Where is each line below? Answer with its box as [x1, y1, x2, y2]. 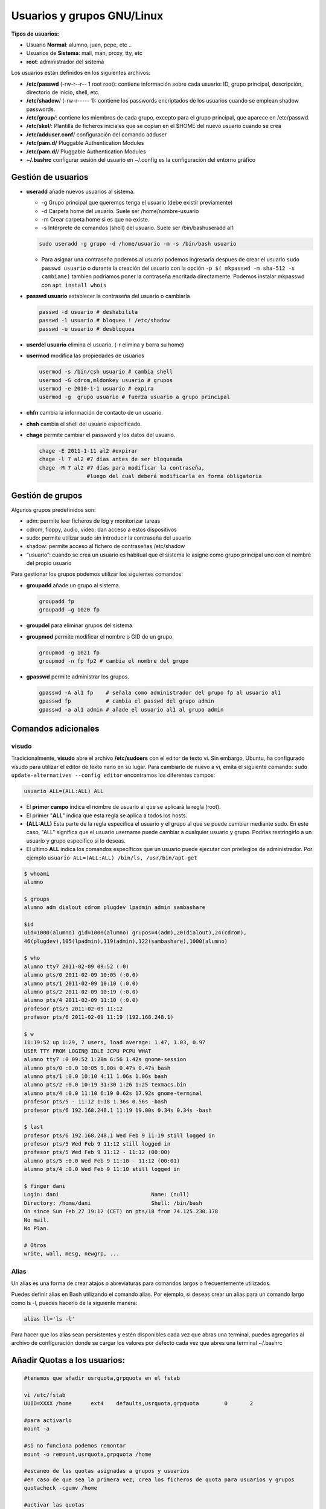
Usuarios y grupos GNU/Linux [11, 9, 164, 22]
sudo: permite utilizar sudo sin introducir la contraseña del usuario [26, 534, 191, 541]
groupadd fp [39, 598, 75, 605]
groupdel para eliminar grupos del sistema [26, 622, 133, 629]
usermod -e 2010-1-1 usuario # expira [39, 385, 154, 392]
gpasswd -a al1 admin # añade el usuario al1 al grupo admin [39, 706, 224, 713]
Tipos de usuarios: [11, 30, 60, 37]
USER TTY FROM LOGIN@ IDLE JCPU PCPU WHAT [24, 1047, 152, 1054]
